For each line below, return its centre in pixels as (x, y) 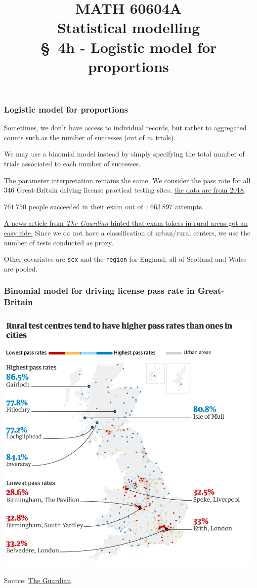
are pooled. (21, 268)
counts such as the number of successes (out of (74, 137)
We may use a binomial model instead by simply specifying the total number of (124, 154)
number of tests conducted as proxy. (59, 242)
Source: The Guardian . (39, 580)
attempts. (189, 206)
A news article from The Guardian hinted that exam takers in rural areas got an (126, 223)
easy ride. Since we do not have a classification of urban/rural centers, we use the (127, 232)
